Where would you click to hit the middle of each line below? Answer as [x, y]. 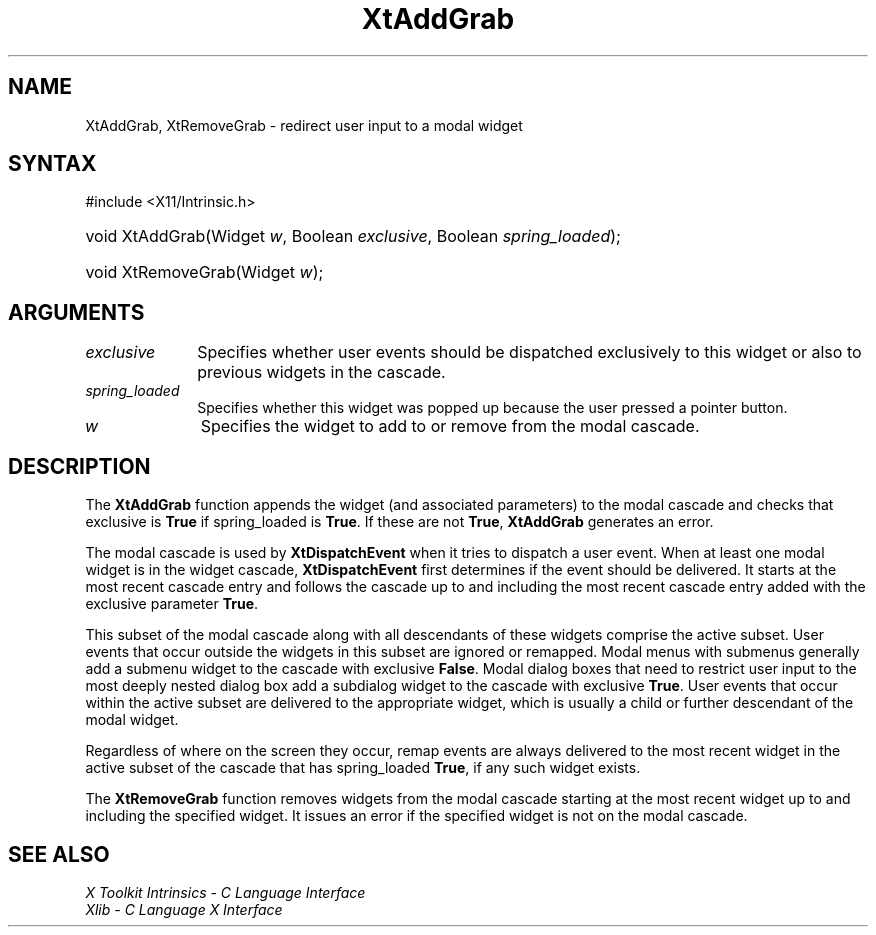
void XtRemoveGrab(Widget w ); [204, 272]
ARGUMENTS [76, 312]
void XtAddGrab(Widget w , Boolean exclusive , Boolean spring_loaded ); [353, 236]
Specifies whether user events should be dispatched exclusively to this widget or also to [529, 352]
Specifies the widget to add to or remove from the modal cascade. [450, 426]
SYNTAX [52, 164]
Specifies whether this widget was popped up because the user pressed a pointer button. [492, 408]
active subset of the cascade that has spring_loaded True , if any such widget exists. [363, 768]
